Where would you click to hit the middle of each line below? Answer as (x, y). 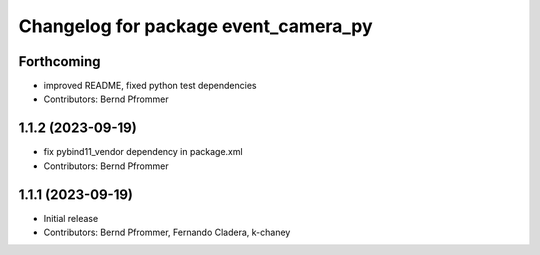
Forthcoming (59, 61)
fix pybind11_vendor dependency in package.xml (143, 152)
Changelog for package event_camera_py (196, 26)
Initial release (71, 218)
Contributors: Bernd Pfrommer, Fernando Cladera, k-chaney (167, 232)
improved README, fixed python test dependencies (150, 86)
